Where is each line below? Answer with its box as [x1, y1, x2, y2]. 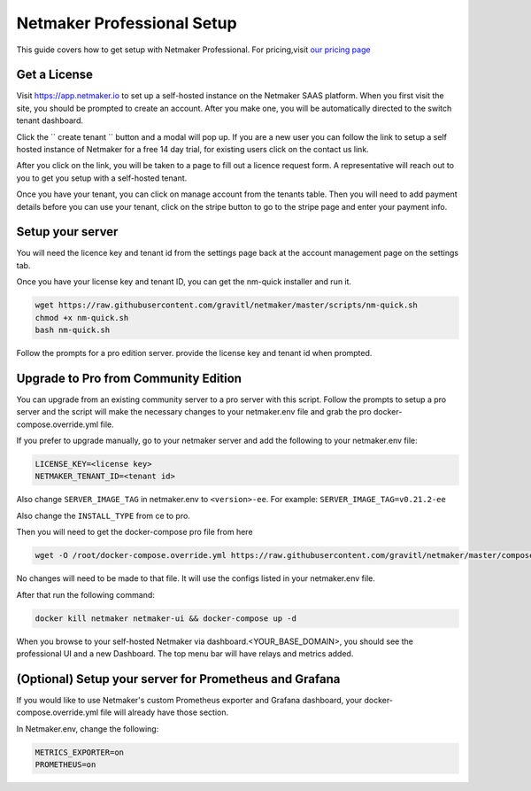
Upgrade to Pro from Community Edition [16, 370, 242, 385]
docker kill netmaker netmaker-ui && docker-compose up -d [35, 613, 296, 624]
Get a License [16, 67, 93, 82]
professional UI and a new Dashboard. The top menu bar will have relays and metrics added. [16, 648, 354, 659]
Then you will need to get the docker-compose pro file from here [16, 527, 253, 538]
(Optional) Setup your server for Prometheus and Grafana [16, 671, 341, 686]
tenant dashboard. [16, 115, 84, 126]
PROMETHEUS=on [35, 760, 96, 770]
